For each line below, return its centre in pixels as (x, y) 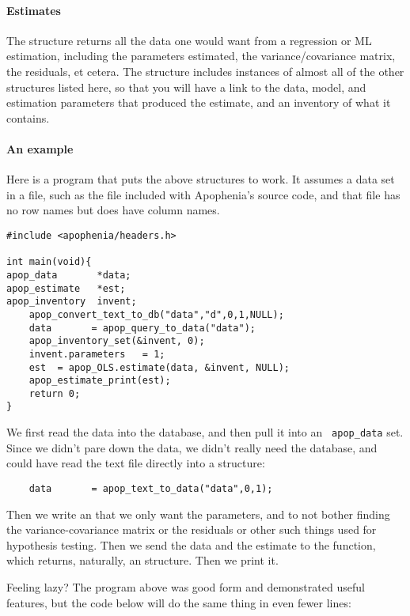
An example (40, 148)
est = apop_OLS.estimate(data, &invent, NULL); (159, 367)
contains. (28, 117)
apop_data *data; (69, 275)
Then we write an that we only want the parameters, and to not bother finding (198, 514)
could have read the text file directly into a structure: (136, 463)
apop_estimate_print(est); (100, 381)
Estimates (34, 10)
